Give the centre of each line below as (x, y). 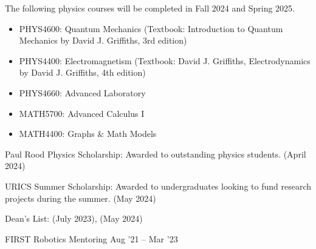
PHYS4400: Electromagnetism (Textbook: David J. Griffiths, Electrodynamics (165, 60)
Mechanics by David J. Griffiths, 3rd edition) (103, 40)
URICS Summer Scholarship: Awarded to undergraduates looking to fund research (158, 186)
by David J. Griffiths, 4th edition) (82, 72)
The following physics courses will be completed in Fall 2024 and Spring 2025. (150, 8)
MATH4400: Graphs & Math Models (88, 134)
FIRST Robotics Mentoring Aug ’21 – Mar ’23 (91, 238)
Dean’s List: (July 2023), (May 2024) (74, 218)
